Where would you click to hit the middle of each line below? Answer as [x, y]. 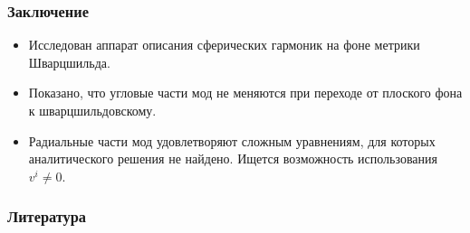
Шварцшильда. [69, 62]
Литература [47, 216]
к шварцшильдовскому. [92, 110]
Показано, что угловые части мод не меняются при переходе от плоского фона [245, 93]
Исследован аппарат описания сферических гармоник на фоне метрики [224, 45]
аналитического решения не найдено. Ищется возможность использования [233, 158]
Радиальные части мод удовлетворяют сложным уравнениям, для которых [232, 140]
